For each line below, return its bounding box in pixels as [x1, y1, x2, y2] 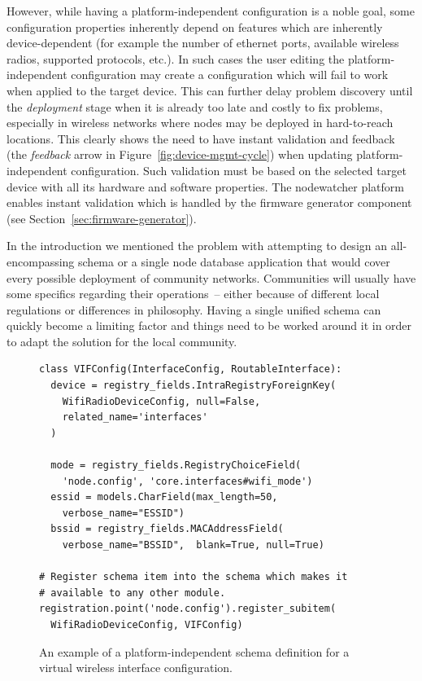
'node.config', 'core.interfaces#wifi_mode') [62, 475, 313, 487]
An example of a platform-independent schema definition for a [39, 643, 350, 660]
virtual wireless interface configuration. [39, 659, 233, 676]
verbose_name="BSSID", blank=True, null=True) [62, 539, 324, 551]
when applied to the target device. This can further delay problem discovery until [7, 81, 413, 99]
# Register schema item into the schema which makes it [39, 571, 348, 583]
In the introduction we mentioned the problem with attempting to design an [7, 237, 388, 254]
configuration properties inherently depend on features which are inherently [7, 18, 383, 35]
